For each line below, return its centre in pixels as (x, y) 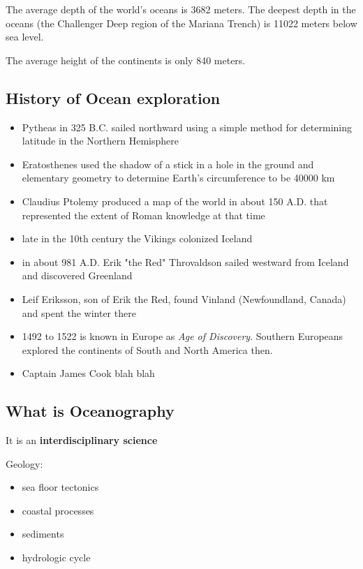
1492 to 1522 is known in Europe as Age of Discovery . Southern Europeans (183, 336)
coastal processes (58, 510)
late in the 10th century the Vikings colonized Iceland (137, 238)
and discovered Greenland (77, 275)
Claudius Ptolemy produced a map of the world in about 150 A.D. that (175, 201)
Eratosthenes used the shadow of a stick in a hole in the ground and (168, 164)
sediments (43, 534)
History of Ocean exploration (113, 97)
